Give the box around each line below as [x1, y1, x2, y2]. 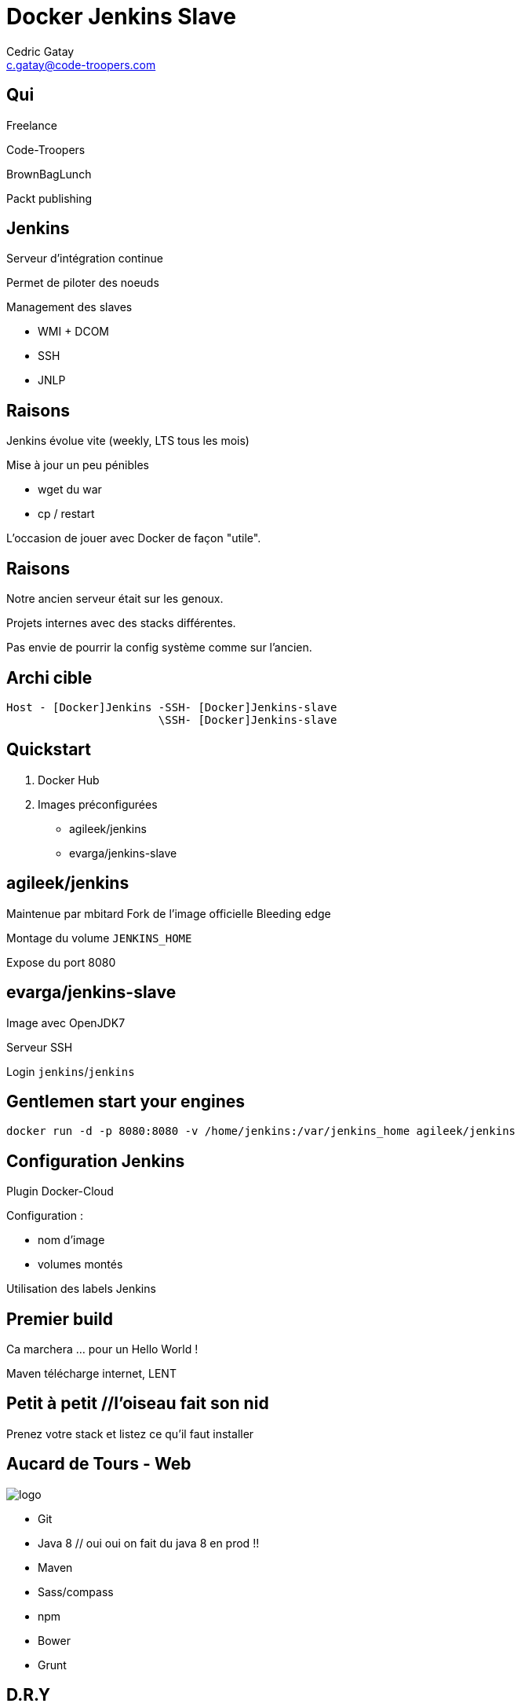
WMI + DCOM [38, 325, 110, 339]
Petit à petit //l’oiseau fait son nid [6, 1393, 269, 1414]
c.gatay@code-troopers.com [6, 57, 156, 72]
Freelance [6, 118, 57, 132]
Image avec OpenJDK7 [6, 1015, 126, 1030]
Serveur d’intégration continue [6, 251, 164, 266]
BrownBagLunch [6, 167, 92, 181]
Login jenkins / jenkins [6, 1064, 135, 1078]
